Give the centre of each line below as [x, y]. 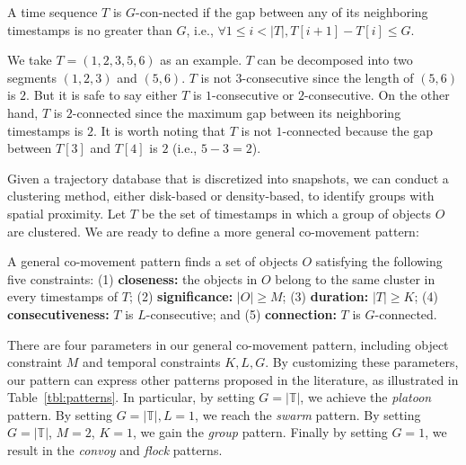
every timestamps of [63, 296]
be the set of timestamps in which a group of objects [286, 213]
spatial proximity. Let [67, 213]
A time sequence [53, 12]
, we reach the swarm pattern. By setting [308, 414]
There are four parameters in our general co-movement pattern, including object [228, 344]
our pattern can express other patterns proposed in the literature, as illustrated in [233, 379]
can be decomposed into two [335, 60]
